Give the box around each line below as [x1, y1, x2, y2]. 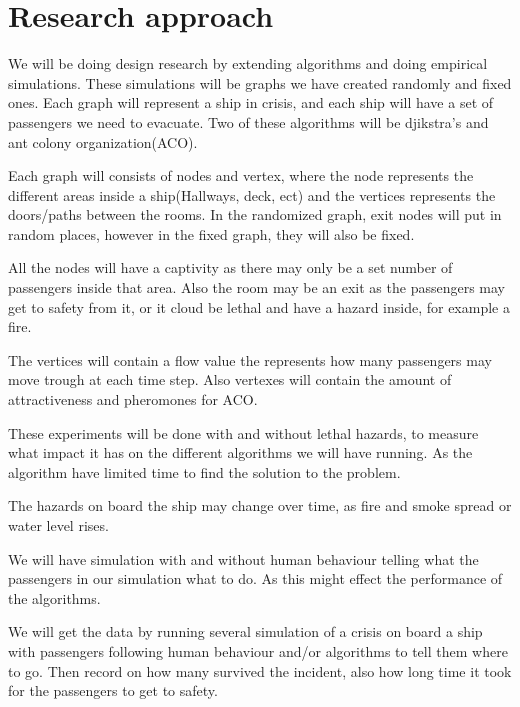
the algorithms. [8, 587, 101, 608]
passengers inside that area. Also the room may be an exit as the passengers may [8, 277, 505, 298]
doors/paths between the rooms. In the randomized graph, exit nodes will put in [8, 204, 502, 225]
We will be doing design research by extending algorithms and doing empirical [8, 53, 488, 74]
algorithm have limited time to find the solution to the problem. [8, 461, 401, 482]
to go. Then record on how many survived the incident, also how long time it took [8, 660, 512, 681]
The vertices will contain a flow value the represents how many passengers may [8, 349, 492, 370]
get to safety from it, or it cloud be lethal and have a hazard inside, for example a [8, 296, 510, 317]
